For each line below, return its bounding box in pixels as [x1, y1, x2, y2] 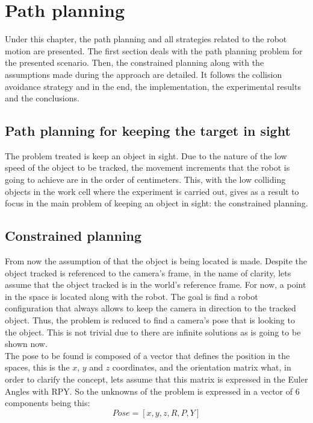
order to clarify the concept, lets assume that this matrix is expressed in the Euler [5, 373, 308, 385]
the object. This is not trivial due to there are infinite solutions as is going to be [5, 325, 301, 338]
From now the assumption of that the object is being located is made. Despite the [5, 255, 308, 267]
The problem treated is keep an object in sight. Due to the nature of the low [5, 149, 287, 162]
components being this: [5, 396, 90, 409]
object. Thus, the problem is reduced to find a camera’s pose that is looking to [5, 314, 295, 326]
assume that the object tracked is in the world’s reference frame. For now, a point [5, 278, 306, 291]
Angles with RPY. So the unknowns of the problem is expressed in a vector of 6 [5, 384, 300, 397]
